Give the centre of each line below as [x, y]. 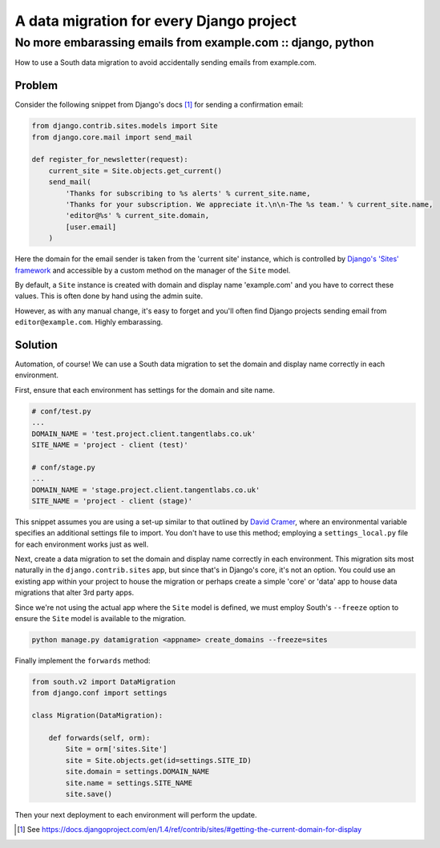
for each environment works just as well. [82, 544]
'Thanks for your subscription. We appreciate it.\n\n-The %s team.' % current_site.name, [249, 205]
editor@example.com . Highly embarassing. [89, 322]
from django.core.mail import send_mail [112, 137]
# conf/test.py [61, 411]
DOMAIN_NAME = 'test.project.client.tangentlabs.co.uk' [144, 434]
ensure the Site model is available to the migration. [101, 619]
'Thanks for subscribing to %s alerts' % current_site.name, [188, 193]
